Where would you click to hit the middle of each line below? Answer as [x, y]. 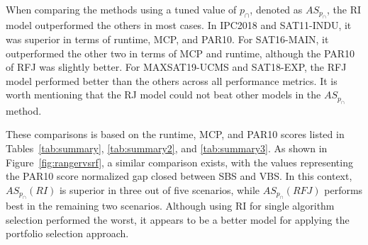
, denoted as [276, 9]
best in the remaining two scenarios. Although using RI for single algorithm [170, 206]
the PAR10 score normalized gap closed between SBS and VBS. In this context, [179, 176]
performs [344, 189]
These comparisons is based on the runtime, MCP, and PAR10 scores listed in [175, 134]
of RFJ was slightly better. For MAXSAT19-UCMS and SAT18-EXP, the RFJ [176, 67]
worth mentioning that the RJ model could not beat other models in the [163, 95]
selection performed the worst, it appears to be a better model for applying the [178, 219]
